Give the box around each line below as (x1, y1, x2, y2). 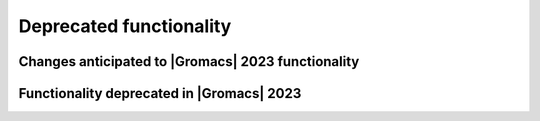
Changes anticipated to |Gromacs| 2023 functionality (18, 53, 360, 70)
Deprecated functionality (18, 15, 232, 37)
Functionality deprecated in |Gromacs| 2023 (18, 85, 302, 102)
